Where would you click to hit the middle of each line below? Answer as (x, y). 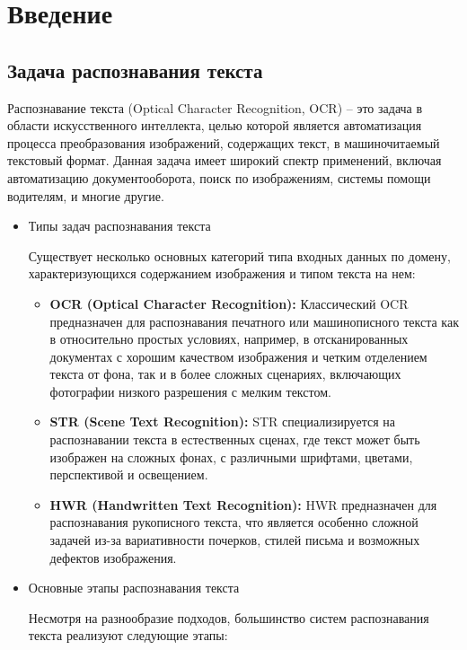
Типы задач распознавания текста (119, 226)
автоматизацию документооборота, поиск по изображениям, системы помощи (219, 177)
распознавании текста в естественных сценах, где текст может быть (235, 439)
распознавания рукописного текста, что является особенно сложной (234, 522)
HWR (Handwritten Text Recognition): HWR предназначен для (243, 504)
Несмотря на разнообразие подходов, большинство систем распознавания (229, 617)
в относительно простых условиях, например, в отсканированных (229, 339)
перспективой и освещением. (129, 474)
